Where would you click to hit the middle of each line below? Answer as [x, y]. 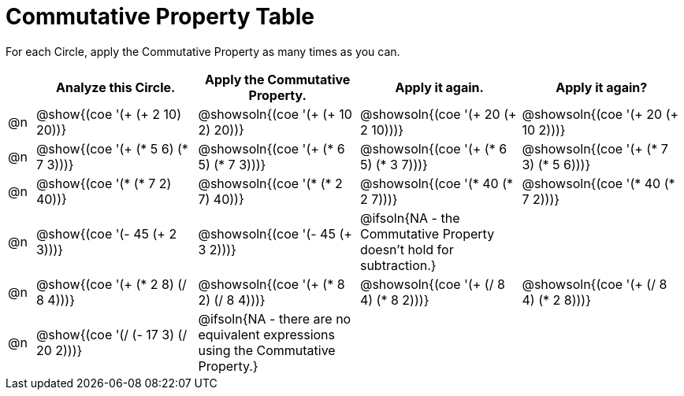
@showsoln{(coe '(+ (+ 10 [275, 114]
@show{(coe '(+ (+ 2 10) [109, 114]
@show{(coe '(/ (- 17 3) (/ [112, 334]
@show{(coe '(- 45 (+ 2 [106, 233]
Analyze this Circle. [115, 87]
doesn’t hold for [407, 249]
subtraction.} [398, 265]
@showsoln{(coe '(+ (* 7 [595, 148]
